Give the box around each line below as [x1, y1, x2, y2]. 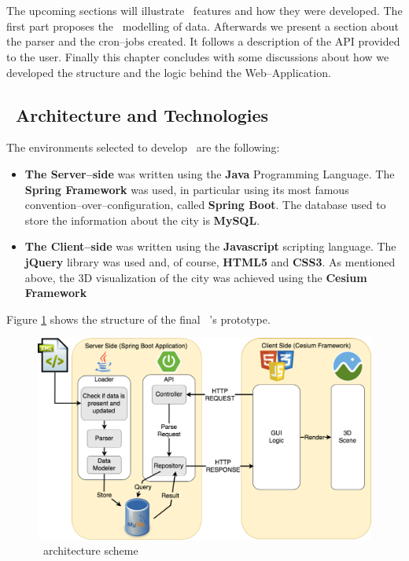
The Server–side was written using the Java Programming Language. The [24, 165, 395, 181]
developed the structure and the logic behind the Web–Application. [6, 64, 331, 80]
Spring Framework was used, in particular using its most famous [24, 181, 349, 197]
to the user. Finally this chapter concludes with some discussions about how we [6, 48, 389, 64]
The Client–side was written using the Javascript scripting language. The [24, 238, 396, 255]
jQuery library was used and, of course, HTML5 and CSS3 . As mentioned [24, 253, 396, 269]
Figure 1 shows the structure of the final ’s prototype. [6, 310, 271, 327]
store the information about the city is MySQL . [24, 211, 260, 228]
